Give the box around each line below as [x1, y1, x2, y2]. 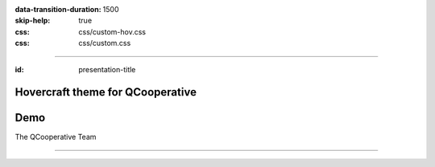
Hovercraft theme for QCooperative [14, 85, 197, 100]
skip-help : [14, 16, 51, 26]
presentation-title [78, 64, 136, 74]
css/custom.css [78, 39, 131, 48]
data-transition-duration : [14, 5, 101, 14]
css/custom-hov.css [78, 26, 147, 36]
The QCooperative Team [14, 132, 97, 142]
